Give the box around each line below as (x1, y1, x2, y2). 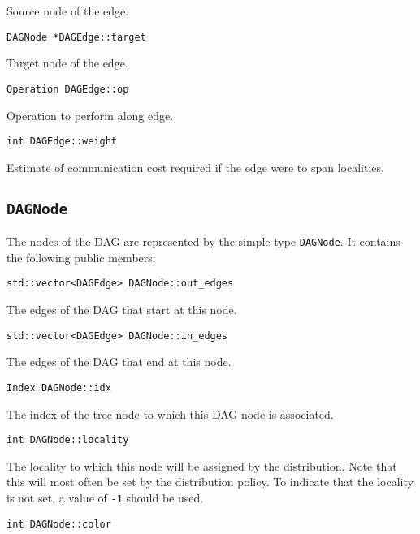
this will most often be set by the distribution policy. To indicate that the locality (6, 473, 414, 490)
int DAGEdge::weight (6, 136, 118, 148)
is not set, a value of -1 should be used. (6, 489, 204, 506)
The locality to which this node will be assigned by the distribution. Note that (6, 457, 397, 474)
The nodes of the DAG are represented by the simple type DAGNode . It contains (6, 233, 401, 250)
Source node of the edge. (6, 2, 129, 19)
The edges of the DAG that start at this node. (6, 301, 237, 318)
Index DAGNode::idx (6, 381, 111, 394)
